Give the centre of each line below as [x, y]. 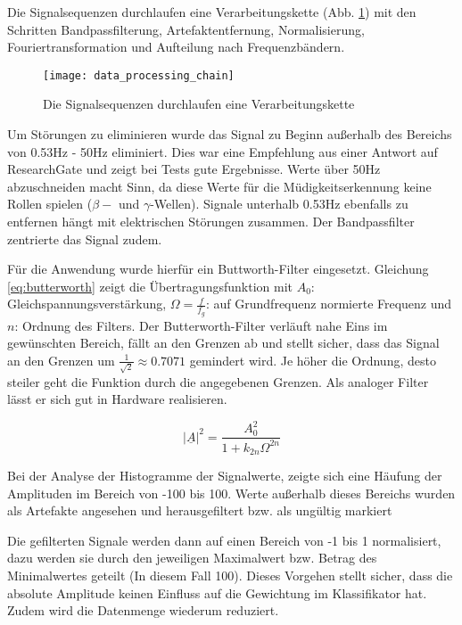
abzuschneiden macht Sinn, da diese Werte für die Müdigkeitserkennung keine [219, 186]
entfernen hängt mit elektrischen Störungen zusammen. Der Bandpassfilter [211, 221]
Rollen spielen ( [50, 204]
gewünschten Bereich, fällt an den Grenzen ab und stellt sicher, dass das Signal [223, 343]
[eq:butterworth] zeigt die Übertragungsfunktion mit [150, 286]
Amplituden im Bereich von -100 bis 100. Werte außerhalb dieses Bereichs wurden [231, 493]
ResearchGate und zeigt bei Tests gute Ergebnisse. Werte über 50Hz [194, 169]
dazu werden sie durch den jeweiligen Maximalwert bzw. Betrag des [192, 558]
